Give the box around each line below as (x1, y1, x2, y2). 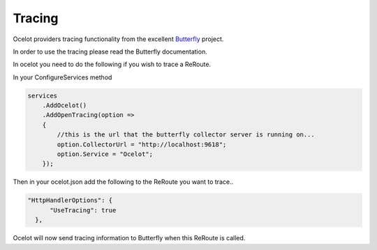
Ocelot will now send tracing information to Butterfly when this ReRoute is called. (13, 234, 246, 242)
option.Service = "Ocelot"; (57, 150, 154, 158)
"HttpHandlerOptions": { (27, 196, 113, 205)
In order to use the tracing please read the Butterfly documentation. (13, 47, 207, 56)
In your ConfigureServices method (13, 73, 112, 81)
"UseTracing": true (50, 206, 117, 214)
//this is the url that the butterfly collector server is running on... (57, 131, 316, 139)
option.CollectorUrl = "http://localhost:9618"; (57, 140, 227, 148)
